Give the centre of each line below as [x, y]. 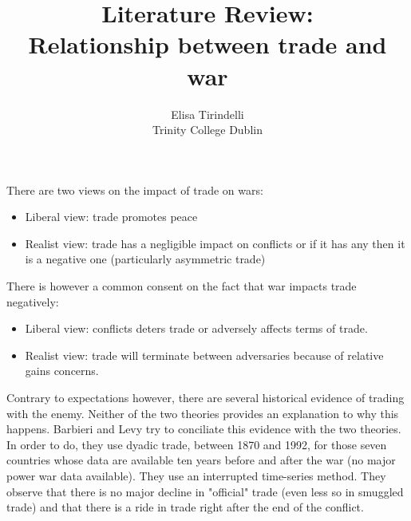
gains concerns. [62, 371]
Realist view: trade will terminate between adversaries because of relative [204, 355]
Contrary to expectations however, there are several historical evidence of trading [205, 398]
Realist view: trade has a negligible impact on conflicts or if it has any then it [215, 243]
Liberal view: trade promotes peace [111, 217]
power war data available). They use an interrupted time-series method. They [196, 476]
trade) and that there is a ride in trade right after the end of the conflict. [185, 507]
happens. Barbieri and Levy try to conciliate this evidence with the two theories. [204, 429]
